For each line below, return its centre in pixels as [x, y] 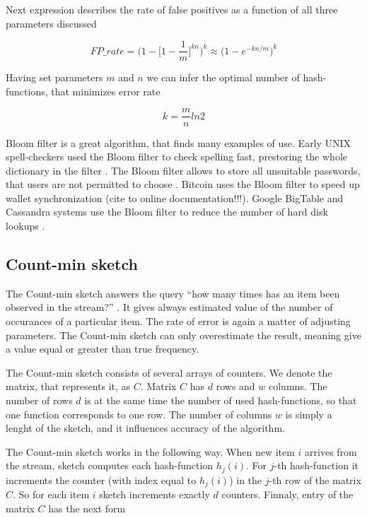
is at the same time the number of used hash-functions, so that [221, 400]
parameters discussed [51, 23]
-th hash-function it [316, 465]
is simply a [309, 414]
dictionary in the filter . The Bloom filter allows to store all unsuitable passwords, [183, 170]
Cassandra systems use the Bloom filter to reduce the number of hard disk [167, 212]
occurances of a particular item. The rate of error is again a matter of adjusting [178, 321]
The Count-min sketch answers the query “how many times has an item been [173, 293]
